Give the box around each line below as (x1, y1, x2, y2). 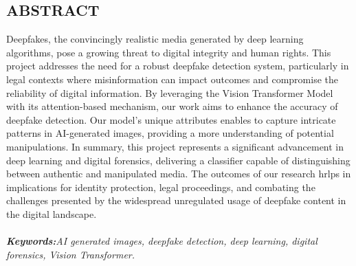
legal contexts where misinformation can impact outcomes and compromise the (6, 71, 338, 86)
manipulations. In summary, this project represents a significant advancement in (6, 139, 344, 153)
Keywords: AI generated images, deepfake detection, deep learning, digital (6, 234, 318, 248)
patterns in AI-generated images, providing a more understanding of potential (6, 126, 334, 140)
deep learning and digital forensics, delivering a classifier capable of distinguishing (6, 153, 351, 167)
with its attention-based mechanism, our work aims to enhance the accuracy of (6, 99, 338, 113)
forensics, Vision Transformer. (6, 247, 135, 261)
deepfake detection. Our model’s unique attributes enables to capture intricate (6, 112, 336, 126)
